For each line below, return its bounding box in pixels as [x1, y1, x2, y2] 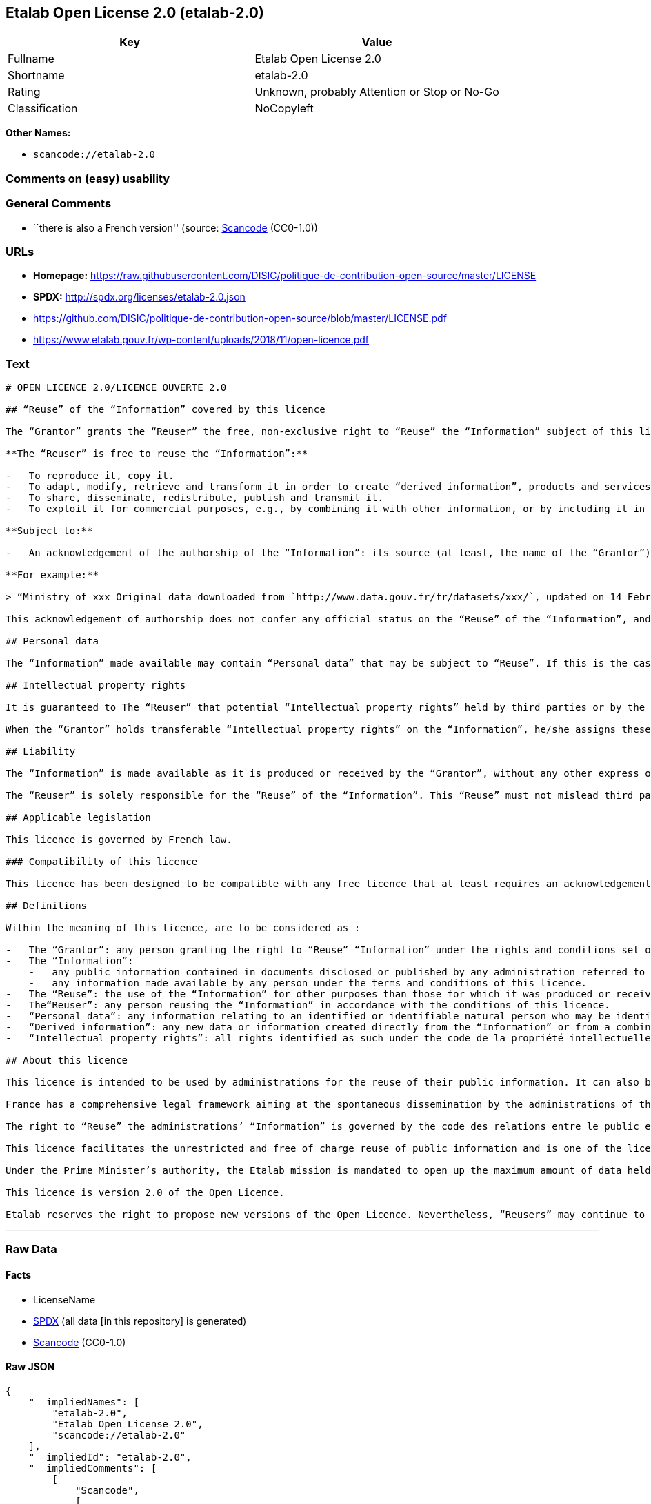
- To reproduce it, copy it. [6, 470, 174, 482]
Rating [8, 85, 41, 99]
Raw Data [6, 1242, 57, 1257]
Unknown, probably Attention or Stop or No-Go [254, 85, 499, 99]
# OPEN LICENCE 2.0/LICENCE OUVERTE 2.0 [6, 382, 227, 394]
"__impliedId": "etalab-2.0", [28, 1451, 192, 1463]
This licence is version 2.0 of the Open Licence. [6, 1187, 285, 1199]
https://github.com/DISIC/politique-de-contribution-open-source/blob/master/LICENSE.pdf [33, 312, 447, 325]
